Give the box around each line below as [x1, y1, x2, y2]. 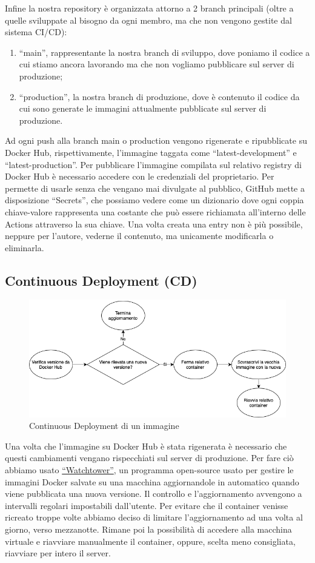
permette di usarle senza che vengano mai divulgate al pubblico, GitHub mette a [5, 181, 305, 194]
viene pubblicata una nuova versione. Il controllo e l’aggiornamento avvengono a [5, 487, 302, 500]
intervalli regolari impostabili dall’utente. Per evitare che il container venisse [5, 499, 288, 511]
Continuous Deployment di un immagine [29, 419, 179, 432]
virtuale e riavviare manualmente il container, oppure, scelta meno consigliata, [5, 534, 296, 547]
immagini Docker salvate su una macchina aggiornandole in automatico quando [5, 475, 299, 488]
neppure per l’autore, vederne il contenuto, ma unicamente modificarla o [5, 229, 274, 242]
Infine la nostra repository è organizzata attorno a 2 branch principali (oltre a [5, 2, 294, 14]
